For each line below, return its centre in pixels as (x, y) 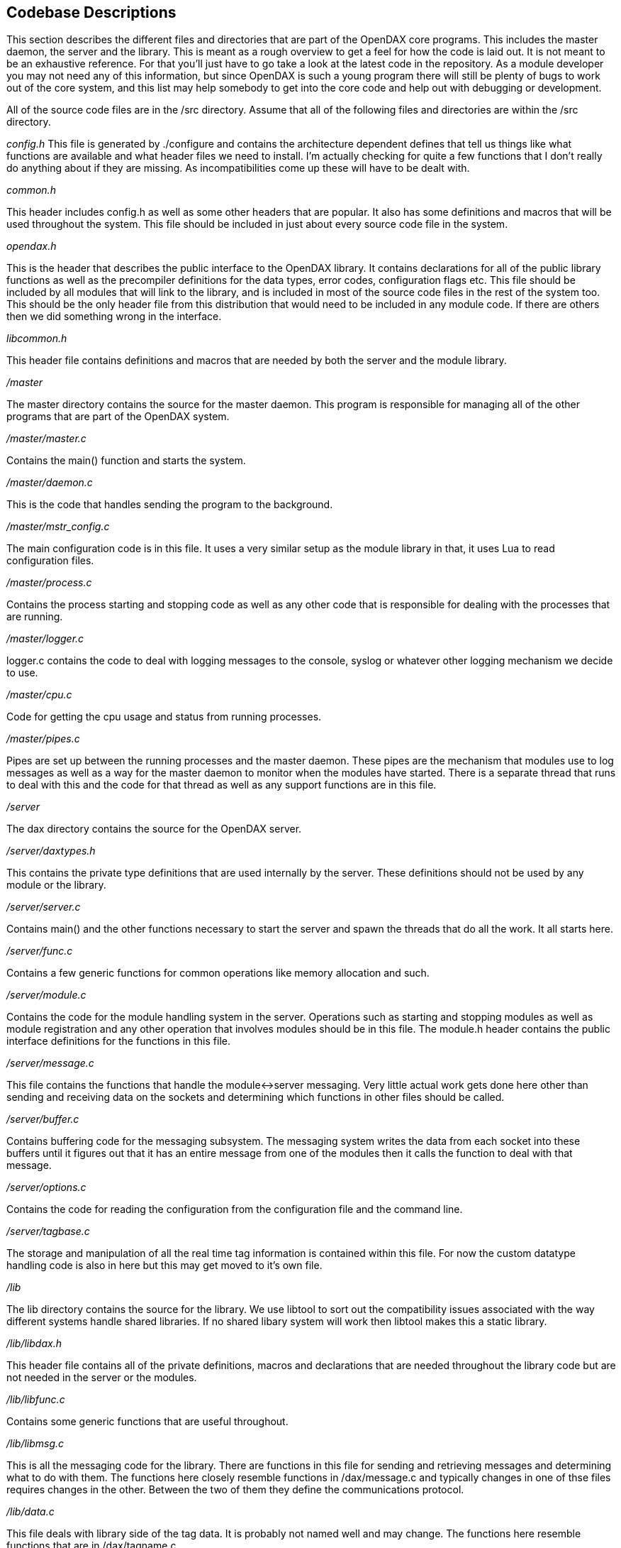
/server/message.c (50, 1063)
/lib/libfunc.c (36, 1400)
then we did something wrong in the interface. (114, 317)
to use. (22, 673)
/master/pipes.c (43, 739)
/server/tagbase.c (48, 1231)
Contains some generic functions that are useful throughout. (147, 1422)
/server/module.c (46, 995)
